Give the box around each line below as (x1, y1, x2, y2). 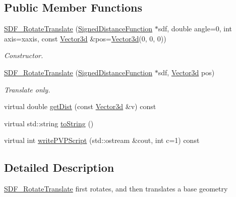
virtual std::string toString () (4, 118, 94, 128)
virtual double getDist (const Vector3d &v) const (4, 101, 156, 112)
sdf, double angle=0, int (158, 23, 232, 34)
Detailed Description (4, 160, 114, 175)
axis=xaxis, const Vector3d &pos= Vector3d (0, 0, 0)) (4, 33, 166, 43)
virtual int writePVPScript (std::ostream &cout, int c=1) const (4, 135, 200, 145)
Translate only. (4, 84, 50, 94)
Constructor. (4, 50, 43, 61)
